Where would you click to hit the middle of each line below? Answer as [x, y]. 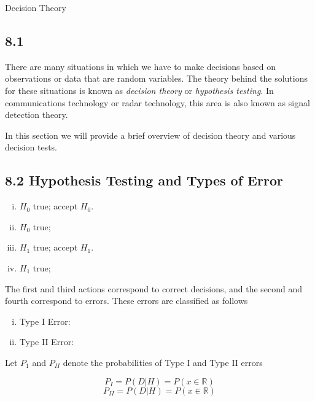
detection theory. [37, 115]
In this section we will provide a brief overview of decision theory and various [150, 135]
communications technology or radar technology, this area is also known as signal [157, 102]
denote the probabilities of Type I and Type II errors [163, 362]
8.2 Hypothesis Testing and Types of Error [144, 180]
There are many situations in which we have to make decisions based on [141, 66]
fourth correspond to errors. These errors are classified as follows [126, 301]
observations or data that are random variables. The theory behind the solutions [156, 78]
